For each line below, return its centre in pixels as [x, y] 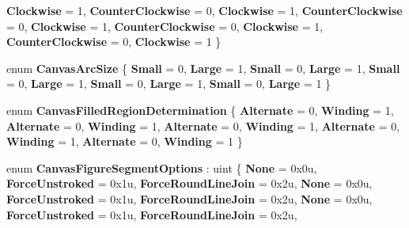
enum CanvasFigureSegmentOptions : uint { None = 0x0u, [162, 167]
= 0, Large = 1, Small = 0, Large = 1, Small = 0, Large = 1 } [169, 84]
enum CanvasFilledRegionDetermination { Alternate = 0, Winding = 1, [200, 110]
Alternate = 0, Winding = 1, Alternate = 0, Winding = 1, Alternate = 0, [203, 125]
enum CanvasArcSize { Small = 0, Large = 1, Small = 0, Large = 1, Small [203, 68]
